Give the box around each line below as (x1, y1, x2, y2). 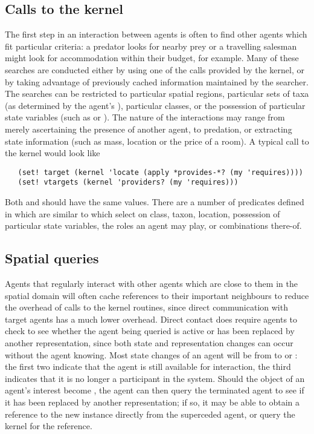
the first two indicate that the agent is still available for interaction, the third (5, 360, 291, 373)
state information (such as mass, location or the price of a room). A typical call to (5, 134, 309, 147)
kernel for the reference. (5, 419, 92, 432)
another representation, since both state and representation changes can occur (5, 337, 293, 349)
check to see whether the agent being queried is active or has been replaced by (5, 324, 295, 337)
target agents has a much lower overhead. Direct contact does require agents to (5, 312, 298, 325)
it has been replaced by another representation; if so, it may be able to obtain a (5, 395, 300, 408)
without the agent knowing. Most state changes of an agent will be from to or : (5, 348, 298, 361)
